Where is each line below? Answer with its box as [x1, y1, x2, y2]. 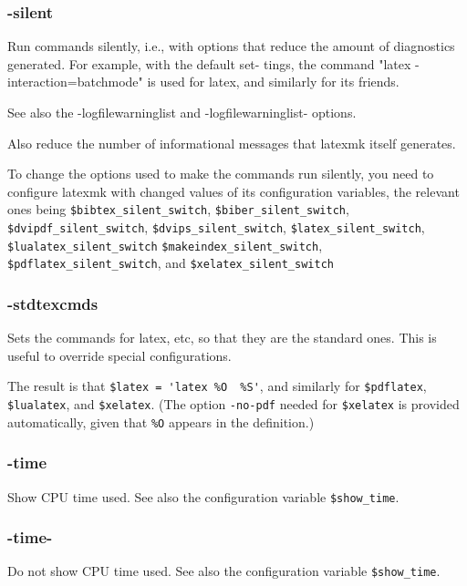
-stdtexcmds [7, 292, 99, 314]
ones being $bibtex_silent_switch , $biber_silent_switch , [7, 200, 349, 219]
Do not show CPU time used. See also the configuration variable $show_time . [7, 561, 441, 581]
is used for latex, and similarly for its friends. [147, 72, 400, 91]
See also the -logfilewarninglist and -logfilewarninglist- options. [7, 103, 357, 121]
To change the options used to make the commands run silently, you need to [7, 164, 434, 183]
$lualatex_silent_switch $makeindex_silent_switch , [7, 235, 323, 254]
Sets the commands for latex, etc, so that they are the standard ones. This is [7, 328, 437, 347]
